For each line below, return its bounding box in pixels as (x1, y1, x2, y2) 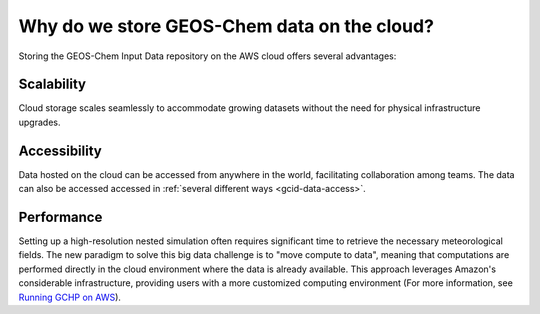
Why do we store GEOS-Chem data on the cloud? (18, 15, 435, 37)
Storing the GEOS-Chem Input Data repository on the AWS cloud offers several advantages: (18, 50, 397, 62)
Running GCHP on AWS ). (18, 291, 122, 303)
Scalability (18, 76, 87, 93)
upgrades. (18, 116, 61, 128)
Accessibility (18, 142, 102, 159)
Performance (18, 208, 103, 225)
